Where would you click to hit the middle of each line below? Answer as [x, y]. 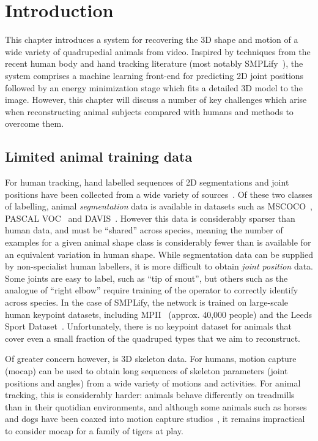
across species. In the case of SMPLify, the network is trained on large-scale [147, 302]
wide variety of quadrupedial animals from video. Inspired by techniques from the [158, 51]
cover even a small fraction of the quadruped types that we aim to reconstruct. [153, 338]
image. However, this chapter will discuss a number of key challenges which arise [156, 100]
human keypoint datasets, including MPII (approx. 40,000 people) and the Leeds [158, 314]
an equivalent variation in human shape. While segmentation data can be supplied [159, 254]
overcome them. [35, 123]
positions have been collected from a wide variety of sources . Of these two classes [159, 194]
